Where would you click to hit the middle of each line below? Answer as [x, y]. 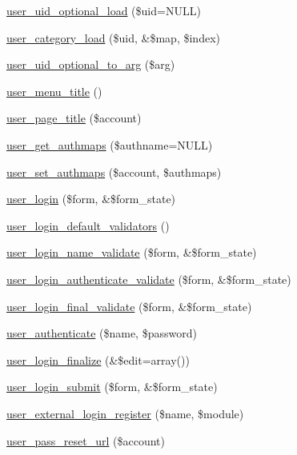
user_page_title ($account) [74, 118]
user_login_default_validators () [88, 225]
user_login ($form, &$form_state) [91, 199]
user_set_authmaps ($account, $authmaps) [114, 172]
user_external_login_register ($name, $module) [125, 413]
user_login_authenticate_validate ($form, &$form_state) [149, 279]
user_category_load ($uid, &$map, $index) [113, 37]
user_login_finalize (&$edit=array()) [98, 359]
